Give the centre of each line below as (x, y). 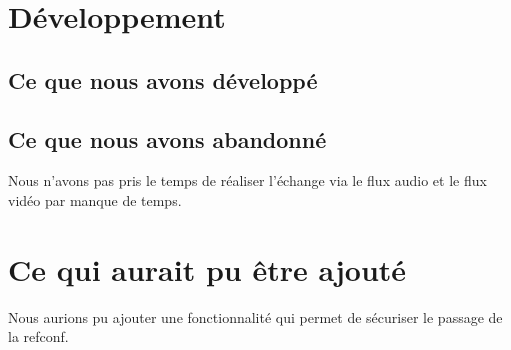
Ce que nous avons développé (163, 79)
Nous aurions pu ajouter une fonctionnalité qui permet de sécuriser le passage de (255, 316)
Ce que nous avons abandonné (167, 138)
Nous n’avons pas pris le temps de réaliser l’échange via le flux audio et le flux (247, 180)
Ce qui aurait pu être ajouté (207, 268)
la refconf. (38, 336)
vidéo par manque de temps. (95, 199)
